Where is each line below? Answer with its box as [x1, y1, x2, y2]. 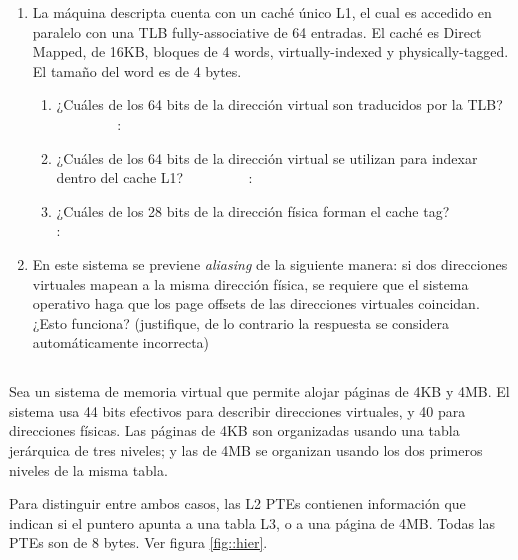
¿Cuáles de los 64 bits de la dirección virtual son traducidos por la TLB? [56, 94, 503, 115]
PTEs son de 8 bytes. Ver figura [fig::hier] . [9, 532, 268, 553]
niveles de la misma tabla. [9, 459, 168, 480]
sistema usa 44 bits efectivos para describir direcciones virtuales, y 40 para [9, 400, 466, 421]
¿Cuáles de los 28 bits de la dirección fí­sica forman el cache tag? [56, 200, 450, 221]
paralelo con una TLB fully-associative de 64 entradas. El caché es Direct [32, 21, 482, 42]
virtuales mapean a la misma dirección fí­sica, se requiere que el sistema [32, 273, 469, 294]
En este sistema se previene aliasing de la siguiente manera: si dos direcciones [32, 253, 508, 274]
